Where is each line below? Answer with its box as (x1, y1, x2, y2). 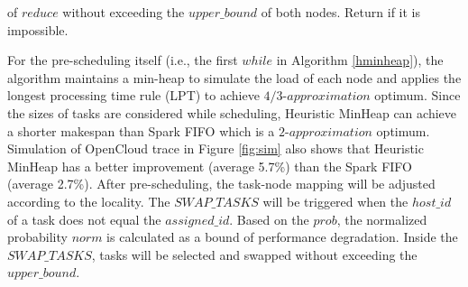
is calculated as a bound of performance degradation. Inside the (106, 227, 458, 246)
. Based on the (229, 209, 309, 228)
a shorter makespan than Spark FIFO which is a (7, 121, 275, 140)
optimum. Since (374, 86, 461, 105)
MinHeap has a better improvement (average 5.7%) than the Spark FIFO (7, 156, 413, 175)
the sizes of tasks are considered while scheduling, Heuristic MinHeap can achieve (7, 103, 456, 122)
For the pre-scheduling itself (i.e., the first (7, 51, 238, 69)
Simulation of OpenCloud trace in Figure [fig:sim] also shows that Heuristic (7, 139, 424, 158)
